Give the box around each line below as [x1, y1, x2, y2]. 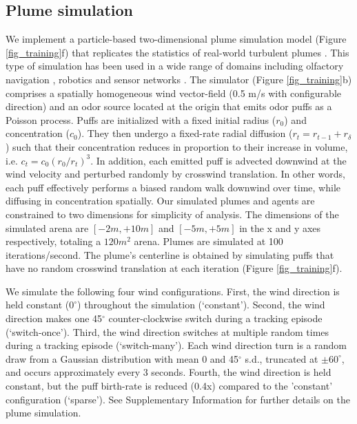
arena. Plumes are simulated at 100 [134, 234, 283, 248]
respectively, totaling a [6, 234, 101, 248]
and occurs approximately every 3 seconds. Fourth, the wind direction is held [6, 365, 331, 379]
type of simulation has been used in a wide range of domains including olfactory [6, 59, 344, 73]
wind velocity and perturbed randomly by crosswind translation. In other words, [6, 167, 345, 181]
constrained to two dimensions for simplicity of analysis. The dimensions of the [6, 206, 339, 221]
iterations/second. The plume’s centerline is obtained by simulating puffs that [6, 247, 334, 262]
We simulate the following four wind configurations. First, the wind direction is [6, 284, 340, 298]
